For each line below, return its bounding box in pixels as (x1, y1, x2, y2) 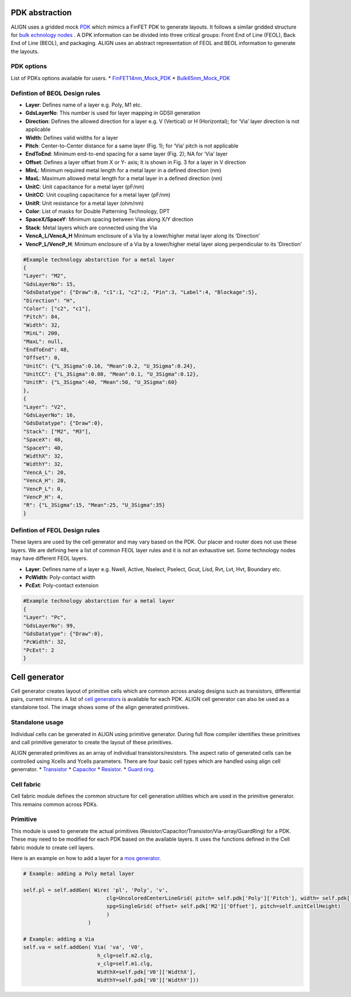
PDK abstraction (11, 8, 72, 18)
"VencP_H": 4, (23, 493, 64, 500)
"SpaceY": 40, (23, 445, 64, 451)
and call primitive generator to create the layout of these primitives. (11, 738, 173, 745)
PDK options (11, 62, 47, 70)
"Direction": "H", (23, 297, 76, 304)
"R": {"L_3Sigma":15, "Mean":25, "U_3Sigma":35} (23, 502, 166, 508)
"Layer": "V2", (23, 404, 67, 410)
